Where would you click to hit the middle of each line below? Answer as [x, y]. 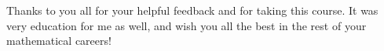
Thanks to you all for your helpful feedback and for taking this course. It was [192, 10]
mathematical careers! [59, 41]
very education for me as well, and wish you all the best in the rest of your [187, 25]
